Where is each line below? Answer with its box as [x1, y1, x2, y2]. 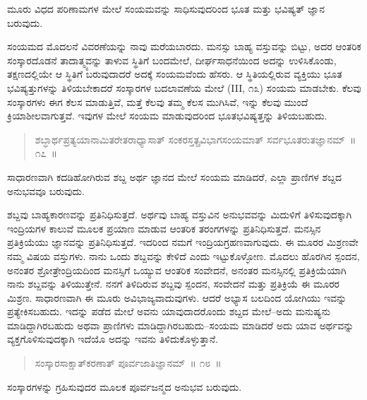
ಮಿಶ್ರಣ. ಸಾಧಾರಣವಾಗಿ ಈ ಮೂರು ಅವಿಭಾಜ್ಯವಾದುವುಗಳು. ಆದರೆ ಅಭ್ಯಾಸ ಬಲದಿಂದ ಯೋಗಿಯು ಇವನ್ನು [7, 290, 347, 305]
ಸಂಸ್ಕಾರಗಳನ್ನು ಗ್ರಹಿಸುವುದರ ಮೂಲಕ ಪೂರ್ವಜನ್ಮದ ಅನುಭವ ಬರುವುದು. [7, 379, 242, 394]
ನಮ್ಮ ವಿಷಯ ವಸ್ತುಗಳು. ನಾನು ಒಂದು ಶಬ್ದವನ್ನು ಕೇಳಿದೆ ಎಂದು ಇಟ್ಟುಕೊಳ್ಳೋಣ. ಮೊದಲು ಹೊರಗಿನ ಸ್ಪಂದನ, [7, 248, 360, 263]
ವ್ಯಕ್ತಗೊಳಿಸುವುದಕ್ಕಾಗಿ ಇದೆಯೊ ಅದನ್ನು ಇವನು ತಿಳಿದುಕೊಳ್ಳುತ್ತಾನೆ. [7, 331, 218, 346]
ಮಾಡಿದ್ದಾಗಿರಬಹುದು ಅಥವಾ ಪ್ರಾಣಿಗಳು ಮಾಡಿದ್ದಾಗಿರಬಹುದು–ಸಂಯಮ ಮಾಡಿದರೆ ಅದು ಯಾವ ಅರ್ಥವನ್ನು [7, 317, 354, 332]
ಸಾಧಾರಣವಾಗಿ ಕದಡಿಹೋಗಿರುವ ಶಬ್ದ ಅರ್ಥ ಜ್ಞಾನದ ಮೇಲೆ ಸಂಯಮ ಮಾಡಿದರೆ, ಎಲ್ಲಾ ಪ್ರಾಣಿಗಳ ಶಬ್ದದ [7, 169, 342, 184]
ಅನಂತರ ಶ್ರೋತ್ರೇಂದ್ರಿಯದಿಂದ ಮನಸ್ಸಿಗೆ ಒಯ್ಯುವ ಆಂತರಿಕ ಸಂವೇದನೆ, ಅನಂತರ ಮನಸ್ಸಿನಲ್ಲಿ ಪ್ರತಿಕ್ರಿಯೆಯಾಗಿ [7, 262, 347, 277]
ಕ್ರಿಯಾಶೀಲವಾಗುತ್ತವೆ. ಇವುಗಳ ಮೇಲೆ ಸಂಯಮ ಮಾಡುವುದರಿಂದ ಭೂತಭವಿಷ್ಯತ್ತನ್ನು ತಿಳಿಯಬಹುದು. [7, 108, 327, 123]
